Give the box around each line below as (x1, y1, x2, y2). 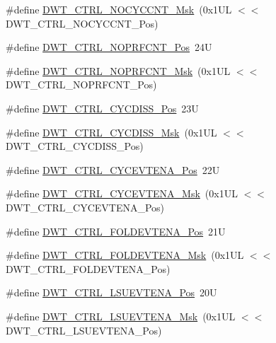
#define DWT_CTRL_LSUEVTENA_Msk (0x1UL (6, 308, 236, 323)
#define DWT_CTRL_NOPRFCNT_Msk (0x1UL (6, 63, 231, 78)
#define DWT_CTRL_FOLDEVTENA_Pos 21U (6, 223, 226, 238)
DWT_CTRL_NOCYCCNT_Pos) (6, 16, 159, 30)
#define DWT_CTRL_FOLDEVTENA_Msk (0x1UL (6, 248, 244, 262)
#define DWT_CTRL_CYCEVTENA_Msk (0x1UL (6, 186, 238, 201)
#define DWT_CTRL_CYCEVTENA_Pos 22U (6, 162, 220, 177)
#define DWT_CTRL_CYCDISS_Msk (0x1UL (6, 124, 217, 139)
